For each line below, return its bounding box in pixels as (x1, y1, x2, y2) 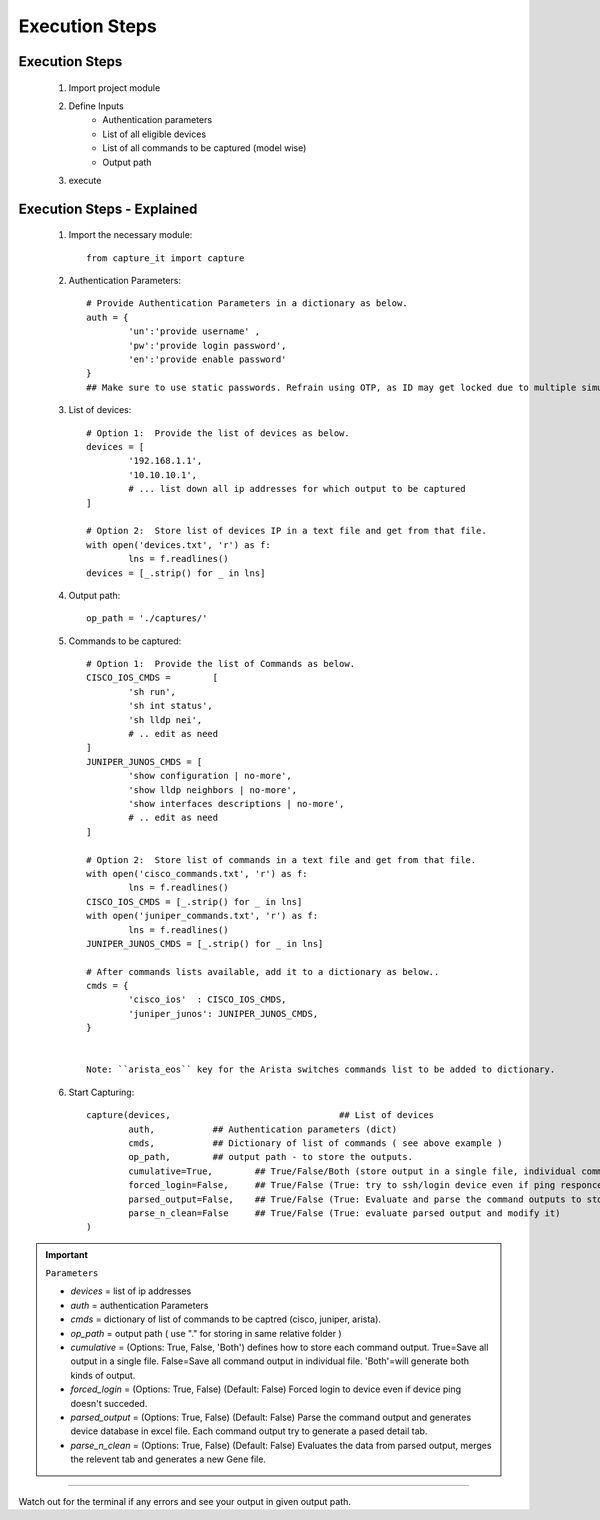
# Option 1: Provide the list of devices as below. (86, 427, 350, 439)
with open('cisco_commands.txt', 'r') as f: (86, 868, 309, 879)
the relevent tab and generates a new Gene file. (70, 1453, 267, 1465)
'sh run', (128, 686, 177, 697)
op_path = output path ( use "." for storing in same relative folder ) (70, 1327, 342, 1339)
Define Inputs (68, 100, 124, 112)
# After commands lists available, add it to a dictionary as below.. (86, 966, 440, 977)
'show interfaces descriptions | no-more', (128, 798, 345, 809)
